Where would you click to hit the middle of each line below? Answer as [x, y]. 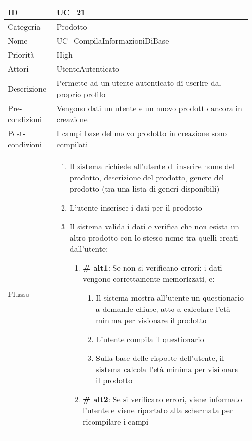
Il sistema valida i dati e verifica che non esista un [154, 226]
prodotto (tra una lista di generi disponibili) [144, 188]
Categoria [24, 26]
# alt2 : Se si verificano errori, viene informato [162, 399]
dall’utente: [89, 249]
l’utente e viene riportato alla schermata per [158, 410]
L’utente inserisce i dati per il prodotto [136, 207]
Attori [18, 69]
